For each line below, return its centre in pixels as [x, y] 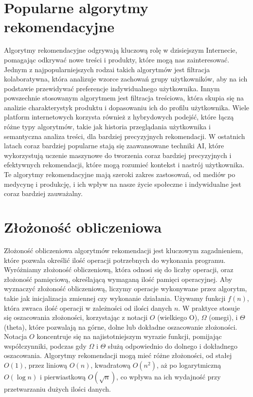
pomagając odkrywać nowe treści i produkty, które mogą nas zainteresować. [117, 59]
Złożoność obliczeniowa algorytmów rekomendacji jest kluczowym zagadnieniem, [124, 250]
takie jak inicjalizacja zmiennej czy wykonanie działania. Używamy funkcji [115, 298]
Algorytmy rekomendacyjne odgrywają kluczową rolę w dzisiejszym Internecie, [121, 50]
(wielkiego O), [178, 317]
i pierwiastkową [63, 377]
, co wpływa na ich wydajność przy [169, 377]
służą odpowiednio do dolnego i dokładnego [172, 346]
